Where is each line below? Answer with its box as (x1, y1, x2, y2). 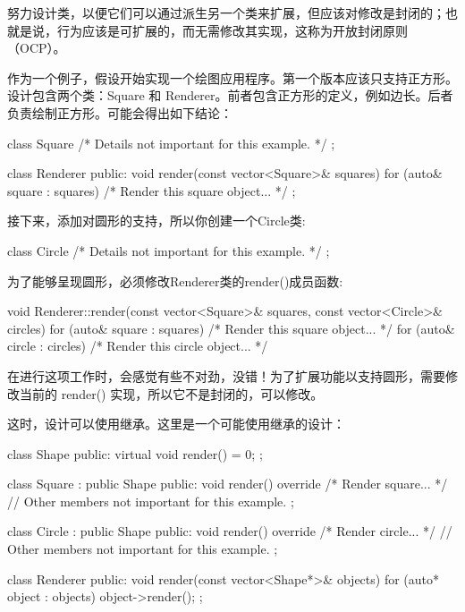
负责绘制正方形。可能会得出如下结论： (7, 103, 232, 122)
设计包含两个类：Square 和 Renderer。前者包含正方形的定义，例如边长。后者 (7, 86, 453, 105)
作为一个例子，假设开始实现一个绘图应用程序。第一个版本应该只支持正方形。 (7, 68, 458, 87)
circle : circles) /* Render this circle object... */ (7, 336, 268, 355)
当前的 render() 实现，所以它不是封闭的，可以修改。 (19, 384, 324, 403)
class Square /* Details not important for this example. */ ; (7, 133, 335, 152)
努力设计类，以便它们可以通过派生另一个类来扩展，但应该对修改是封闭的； (7, 4, 445, 21)
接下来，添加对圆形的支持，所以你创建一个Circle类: (7, 211, 306, 230)
